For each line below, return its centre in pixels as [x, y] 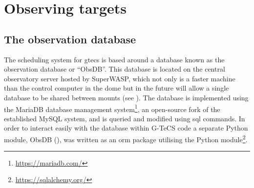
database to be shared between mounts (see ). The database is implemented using [126, 97]
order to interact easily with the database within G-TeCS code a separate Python [126, 128]
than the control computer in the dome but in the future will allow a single [116, 88]
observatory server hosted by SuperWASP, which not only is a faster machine [120, 78]
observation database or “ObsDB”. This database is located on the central [115, 69]
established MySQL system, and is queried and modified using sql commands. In [125, 118]
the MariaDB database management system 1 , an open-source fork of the [112, 108]
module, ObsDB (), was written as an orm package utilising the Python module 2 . [126, 138]
